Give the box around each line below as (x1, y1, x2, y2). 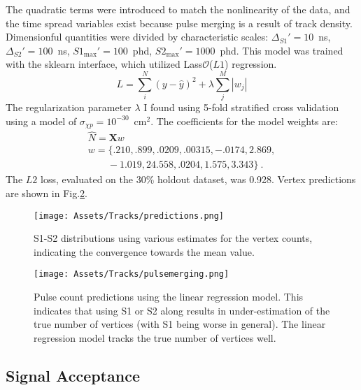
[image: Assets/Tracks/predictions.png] (34, 210, 225, 221)
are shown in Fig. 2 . (6, 186, 87, 201)
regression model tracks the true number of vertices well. (34, 330, 276, 345)
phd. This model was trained (220, 43, 344, 57)
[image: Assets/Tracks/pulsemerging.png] (34, 269, 229, 280)
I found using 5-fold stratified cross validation (143, 100, 339, 115)
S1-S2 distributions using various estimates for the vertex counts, (34, 231, 313, 245)
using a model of (6, 113, 77, 128)
